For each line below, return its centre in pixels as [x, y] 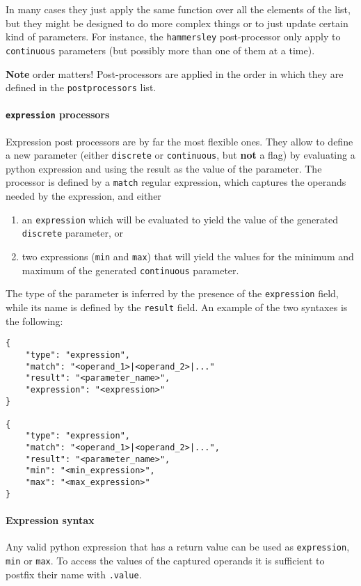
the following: [34, 320]
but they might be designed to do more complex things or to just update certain [177, 23]
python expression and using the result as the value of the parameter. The [164, 168]
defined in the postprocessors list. [81, 87]
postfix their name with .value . [74, 574]
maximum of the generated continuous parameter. [130, 270]
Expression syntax [50, 520]
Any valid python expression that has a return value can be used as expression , [178, 547]
